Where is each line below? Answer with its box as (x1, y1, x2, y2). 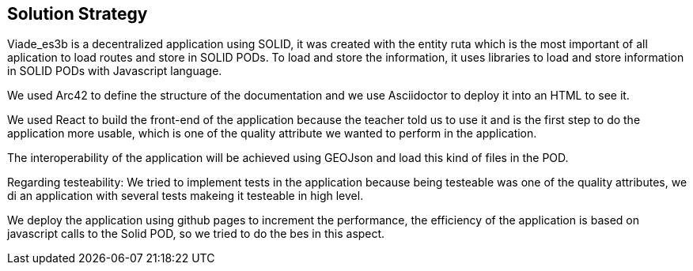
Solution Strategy (7, 4, 148, 24)
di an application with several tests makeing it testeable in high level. (7, 189, 364, 203)
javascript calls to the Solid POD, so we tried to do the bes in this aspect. (7, 227, 385, 241)
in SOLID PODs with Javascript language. (7, 64, 222, 78)
